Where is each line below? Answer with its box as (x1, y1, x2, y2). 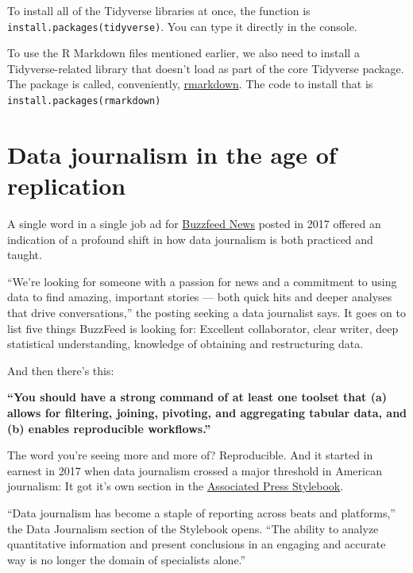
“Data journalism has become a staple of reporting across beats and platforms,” (7, 504, 396, 521)
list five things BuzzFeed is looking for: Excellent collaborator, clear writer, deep (7, 319, 399, 336)
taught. (7, 246, 42, 263)
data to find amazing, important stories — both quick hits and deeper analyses (7, 288, 392, 305)
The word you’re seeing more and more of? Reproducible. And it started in (7, 447, 373, 463)
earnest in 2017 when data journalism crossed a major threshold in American (7, 462, 382, 478)
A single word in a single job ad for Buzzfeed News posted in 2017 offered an (7, 215, 381, 231)
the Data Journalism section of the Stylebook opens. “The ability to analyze (7, 520, 379, 536)
